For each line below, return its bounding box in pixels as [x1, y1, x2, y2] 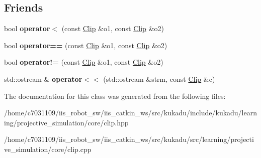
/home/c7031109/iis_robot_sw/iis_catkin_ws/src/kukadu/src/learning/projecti [4, 134, 254, 144]
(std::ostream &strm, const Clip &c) [103, 73, 215, 84]
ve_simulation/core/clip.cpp [4, 143, 92, 154]
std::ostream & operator [4, 73, 82, 84]
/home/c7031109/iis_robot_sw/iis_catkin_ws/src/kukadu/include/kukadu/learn [4, 107, 257, 118]
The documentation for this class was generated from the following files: [4, 90, 226, 101]
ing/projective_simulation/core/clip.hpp [4, 117, 129, 127]
